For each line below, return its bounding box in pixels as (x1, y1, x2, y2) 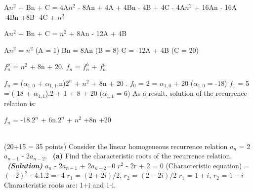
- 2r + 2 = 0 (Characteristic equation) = (126, 160, 250, 170)
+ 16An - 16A (194, 2, 237, 12)
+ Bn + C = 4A (18, 2, 69, 12)
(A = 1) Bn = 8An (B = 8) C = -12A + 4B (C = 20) (35, 44, 199, 55)
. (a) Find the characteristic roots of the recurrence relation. (45, 151, 232, 161)
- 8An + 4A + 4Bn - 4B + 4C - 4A (78, 2, 185, 12)
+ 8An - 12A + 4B (69, 28, 127, 38)
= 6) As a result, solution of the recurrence (116, 88, 247, 98)
